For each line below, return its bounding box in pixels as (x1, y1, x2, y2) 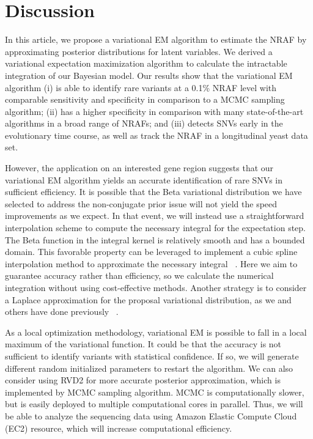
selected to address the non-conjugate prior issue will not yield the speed (5, 197, 278, 210)
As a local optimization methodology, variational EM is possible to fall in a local (5, 325, 307, 338)
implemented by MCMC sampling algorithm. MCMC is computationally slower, (5, 385, 304, 398)
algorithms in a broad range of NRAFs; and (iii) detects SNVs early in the (5, 117, 283, 130)
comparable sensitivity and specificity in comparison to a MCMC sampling (5, 93, 285, 106)
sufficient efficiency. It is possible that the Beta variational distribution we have (5, 185, 302, 198)
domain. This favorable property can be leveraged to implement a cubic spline (5, 245, 298, 258)
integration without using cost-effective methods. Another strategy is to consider (5, 281, 307, 293)
